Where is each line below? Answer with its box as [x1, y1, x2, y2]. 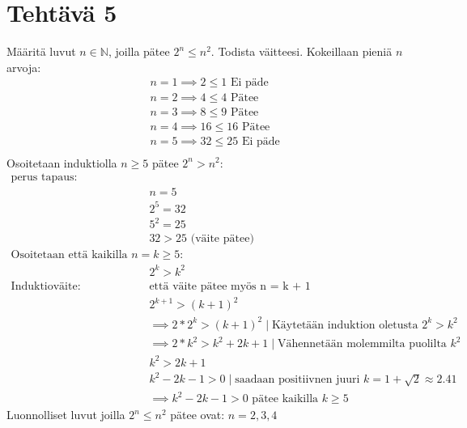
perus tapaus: [11, 172, 78, 184]
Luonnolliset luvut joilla [6, 406, 125, 423]
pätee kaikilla [252, 393, 319, 405]
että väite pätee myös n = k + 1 [149, 280, 311, 292]
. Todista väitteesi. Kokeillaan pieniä [210, 43, 393, 60]
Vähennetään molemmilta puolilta [278, 338, 447, 350]
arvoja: [6, 58, 41, 75]
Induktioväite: [11, 280, 81, 292]
